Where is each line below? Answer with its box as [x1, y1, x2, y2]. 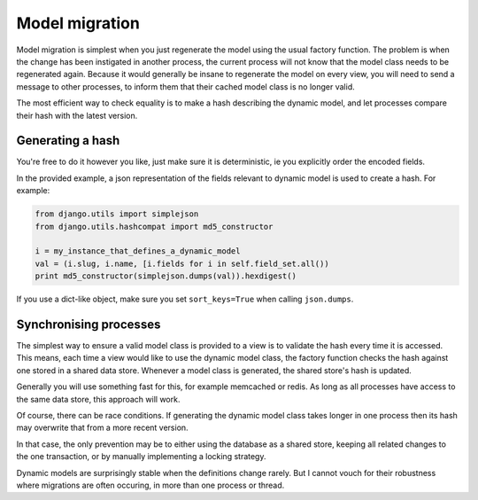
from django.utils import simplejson [35, 209, 199, 219]
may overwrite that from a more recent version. [16, 422, 189, 434]
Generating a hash [16, 133, 120, 148]
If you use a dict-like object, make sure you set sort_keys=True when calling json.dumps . [16, 293, 354, 305]
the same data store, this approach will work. [16, 394, 181, 404]
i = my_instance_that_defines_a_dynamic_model [35, 246, 241, 256]
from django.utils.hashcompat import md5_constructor [35, 222, 274, 231]
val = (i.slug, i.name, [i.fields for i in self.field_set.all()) [35, 258, 329, 269]
